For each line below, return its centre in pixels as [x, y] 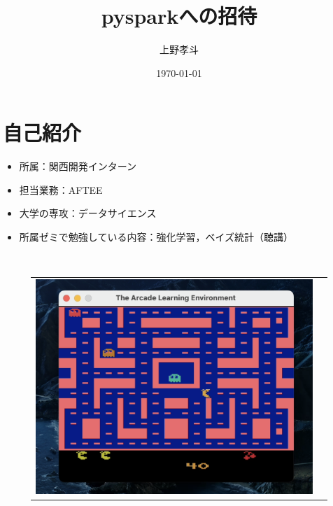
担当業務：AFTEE [61, 189]
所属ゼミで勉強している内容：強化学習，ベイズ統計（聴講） [156, 237]
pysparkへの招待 [179, 16]
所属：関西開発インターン [78, 166]
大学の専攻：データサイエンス [88, 213]
